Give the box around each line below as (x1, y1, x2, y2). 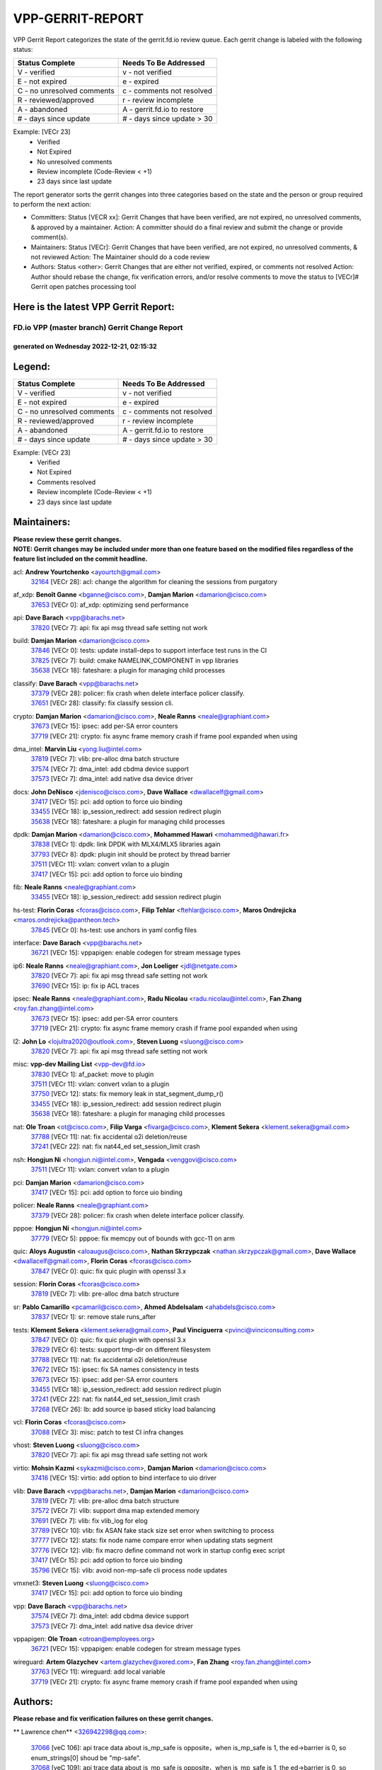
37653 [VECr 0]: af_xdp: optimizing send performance (30, 600, 189, 609)
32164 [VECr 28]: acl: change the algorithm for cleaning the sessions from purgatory (30, 578, 278, 586)
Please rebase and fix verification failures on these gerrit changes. (13, 1714, 214, 1723)
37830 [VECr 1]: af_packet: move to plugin (30, 1070, 154, 1078)
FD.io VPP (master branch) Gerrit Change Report (13, 322, 183, 332)
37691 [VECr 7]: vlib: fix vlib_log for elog (30, 1516, 148, 1525)
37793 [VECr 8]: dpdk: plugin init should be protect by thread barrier (30, 850, 231, 858)
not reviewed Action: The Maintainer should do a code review (30, 253, 210, 261)
